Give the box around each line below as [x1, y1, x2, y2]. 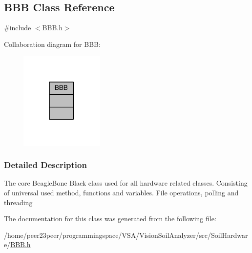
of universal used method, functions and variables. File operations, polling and [4, 187, 239, 197]
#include [4, 22, 31, 33]
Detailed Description [4, 159, 87, 171]
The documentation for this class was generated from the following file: [4, 213, 216, 224]
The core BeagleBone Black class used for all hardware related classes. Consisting [4, 178, 248, 188]
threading [4, 197, 33, 207]
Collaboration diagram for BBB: [4, 39, 101, 49]
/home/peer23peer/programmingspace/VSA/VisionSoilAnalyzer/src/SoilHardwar [4, 230, 248, 240]
